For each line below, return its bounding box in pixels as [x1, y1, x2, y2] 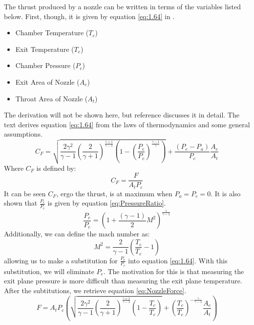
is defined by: [36, 162, 76, 173]
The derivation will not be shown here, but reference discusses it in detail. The [4, 110, 239, 120]
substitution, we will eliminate [4, 266, 94, 276]
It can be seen [4, 188, 46, 198]
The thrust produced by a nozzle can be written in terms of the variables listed [4, 1, 241, 11]
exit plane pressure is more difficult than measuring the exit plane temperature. [4, 276, 242, 286]
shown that [4, 198, 38, 208]
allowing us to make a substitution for [4, 255, 118, 265]
